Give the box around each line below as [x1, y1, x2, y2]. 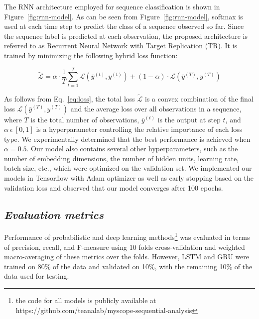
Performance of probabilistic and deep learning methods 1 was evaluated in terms [4, 230, 250, 242]
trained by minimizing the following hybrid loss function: [4, 50, 178, 60]
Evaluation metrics [4, 207, 104, 222]
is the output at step [157, 114, 221, 124]
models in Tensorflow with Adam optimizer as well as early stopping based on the [4, 173, 254, 183]
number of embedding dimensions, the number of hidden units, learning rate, [4, 153, 239, 163]
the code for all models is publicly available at [15, 295, 156, 306]
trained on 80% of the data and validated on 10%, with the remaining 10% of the [4, 261, 253, 271]
